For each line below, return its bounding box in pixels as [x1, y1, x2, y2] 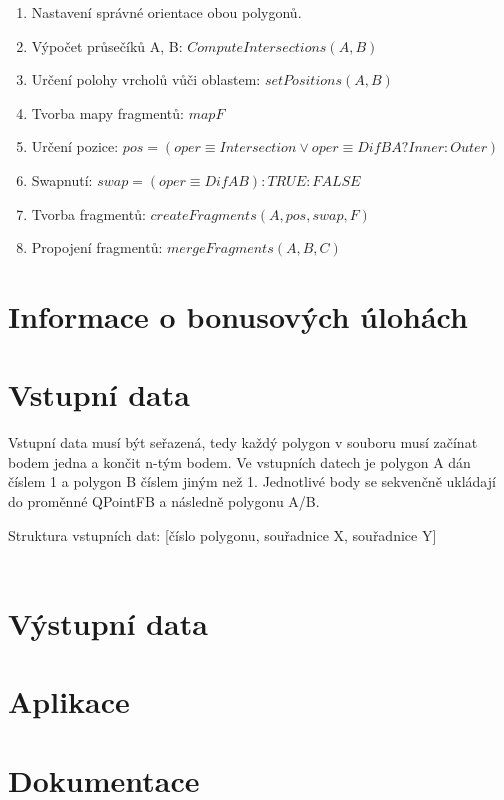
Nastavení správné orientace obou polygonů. [31, 2, 302, 22]
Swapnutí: [31, 169, 93, 190]
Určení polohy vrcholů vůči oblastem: [31, 69, 261, 90]
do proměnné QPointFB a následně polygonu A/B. [8, 491, 320, 512]
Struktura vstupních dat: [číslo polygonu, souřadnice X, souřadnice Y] [8, 524, 437, 545]
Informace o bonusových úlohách [8, 295, 468, 336]
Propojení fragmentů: [31, 237, 163, 258]
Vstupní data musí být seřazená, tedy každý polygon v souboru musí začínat [8, 432, 478, 453]
